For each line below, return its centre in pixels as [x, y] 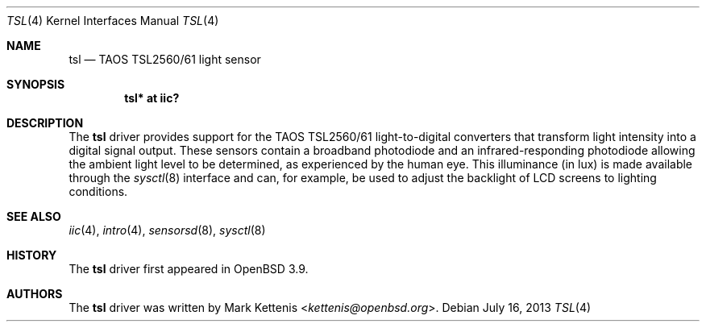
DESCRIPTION [45, 123]
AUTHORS [35, 294]
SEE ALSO [34, 216]
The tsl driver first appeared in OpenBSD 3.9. [189, 269]
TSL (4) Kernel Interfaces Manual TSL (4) [113, 21]
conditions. [98, 191]
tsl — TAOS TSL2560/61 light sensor [165, 59]
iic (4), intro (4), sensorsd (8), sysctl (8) [167, 230]
